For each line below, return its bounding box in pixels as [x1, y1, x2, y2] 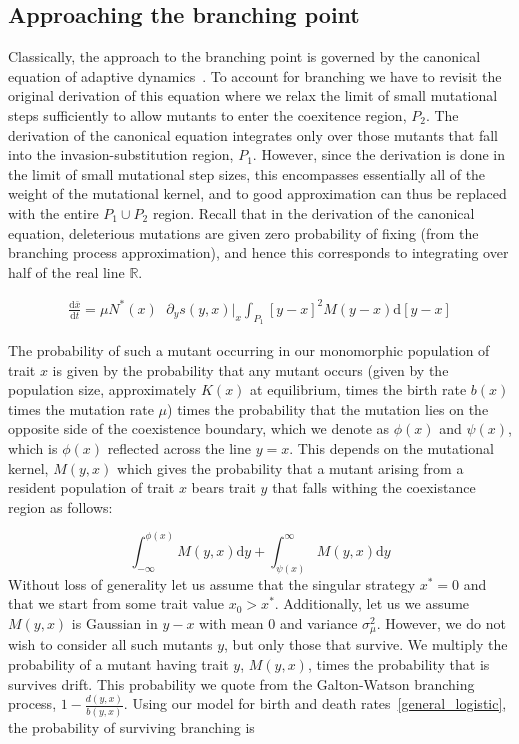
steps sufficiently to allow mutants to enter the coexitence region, [8, 104, 407, 125]
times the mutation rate [8, 398, 154, 419]
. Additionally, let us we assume [274, 593, 470, 614]
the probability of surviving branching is [8, 716, 255, 737]
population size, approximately [8, 379, 197, 400]
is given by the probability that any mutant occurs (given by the [52, 359, 449, 380]
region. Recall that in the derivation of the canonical [152, 202, 475, 223]
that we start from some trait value [8, 593, 225, 614]
